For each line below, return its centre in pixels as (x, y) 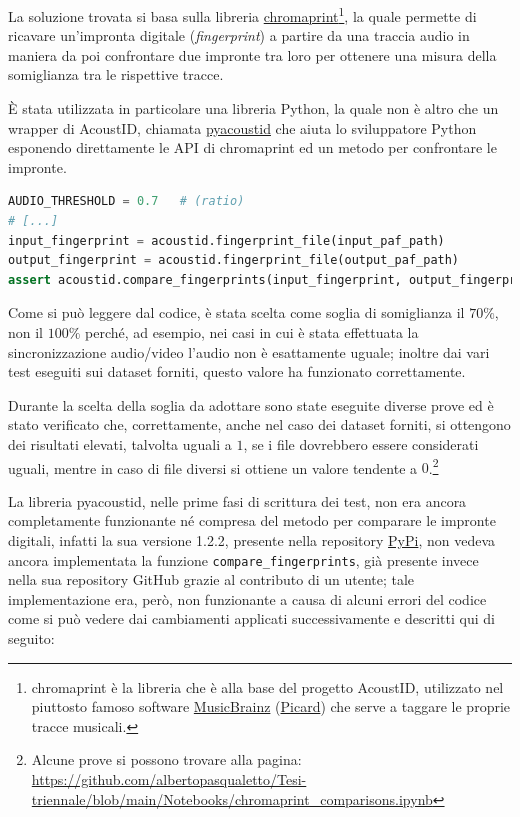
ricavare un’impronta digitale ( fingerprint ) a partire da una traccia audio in (239, 35)
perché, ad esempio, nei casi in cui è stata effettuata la (252, 331)
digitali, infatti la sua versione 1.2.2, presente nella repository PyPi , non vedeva (252, 539)
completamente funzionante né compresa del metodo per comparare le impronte (252, 520)
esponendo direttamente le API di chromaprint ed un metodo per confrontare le (252, 147)
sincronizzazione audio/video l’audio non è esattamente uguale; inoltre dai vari (249, 351)
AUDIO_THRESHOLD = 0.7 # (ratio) (126, 201)
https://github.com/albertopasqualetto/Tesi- (169, 778)
